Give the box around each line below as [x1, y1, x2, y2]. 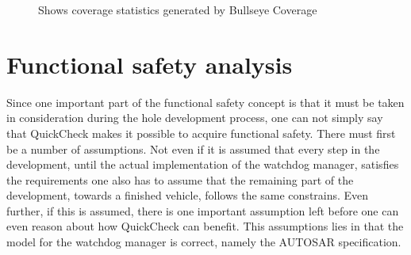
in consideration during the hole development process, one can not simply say [6, 109, 383, 126]
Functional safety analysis [6, 48, 293, 80]
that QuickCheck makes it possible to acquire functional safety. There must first [6, 124, 396, 141]
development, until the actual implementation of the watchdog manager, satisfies [6, 156, 399, 173]
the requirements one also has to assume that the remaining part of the [6, 171, 354, 188]
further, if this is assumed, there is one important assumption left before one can [6, 202, 399, 219]
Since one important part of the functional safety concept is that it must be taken [6, 93, 405, 110]
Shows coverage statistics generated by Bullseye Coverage [38, 2, 317, 17]
